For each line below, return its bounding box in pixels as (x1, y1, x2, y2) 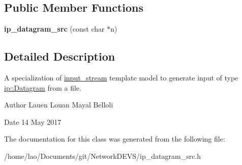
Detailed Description (4, 48, 115, 64)
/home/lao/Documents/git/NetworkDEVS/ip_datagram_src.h (4, 150, 201, 161)
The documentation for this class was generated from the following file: (4, 133, 225, 144)
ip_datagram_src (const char (4, 23, 105, 34)
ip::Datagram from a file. (4, 82, 81, 93)
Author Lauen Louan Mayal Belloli (4, 99, 113, 110)
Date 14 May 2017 (4, 116, 62, 127)
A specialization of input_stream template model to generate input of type (4, 72, 238, 82)
